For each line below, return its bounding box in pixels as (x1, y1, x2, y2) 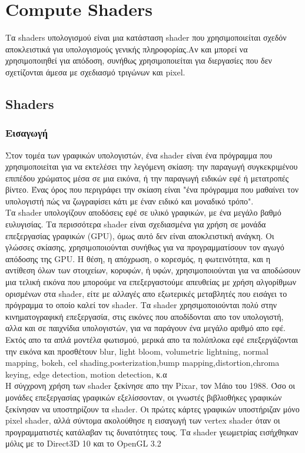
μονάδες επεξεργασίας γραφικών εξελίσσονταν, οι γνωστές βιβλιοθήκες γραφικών (5, 391, 282, 403)
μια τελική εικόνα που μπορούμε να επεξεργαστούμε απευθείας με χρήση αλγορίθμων (5, 276, 297, 288)
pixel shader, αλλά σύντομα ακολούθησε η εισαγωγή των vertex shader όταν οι (5, 414, 280, 426)
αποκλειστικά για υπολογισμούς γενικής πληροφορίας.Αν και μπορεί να (5, 42, 248, 55)
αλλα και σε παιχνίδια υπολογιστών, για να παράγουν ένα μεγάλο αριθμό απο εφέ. (5, 322, 286, 334)
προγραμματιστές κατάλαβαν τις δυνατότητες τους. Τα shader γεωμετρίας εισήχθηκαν (5, 425, 299, 438)
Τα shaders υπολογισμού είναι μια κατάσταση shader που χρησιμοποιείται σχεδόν (5, 31, 287, 44)
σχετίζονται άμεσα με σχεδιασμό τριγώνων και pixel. (5, 65, 185, 78)
